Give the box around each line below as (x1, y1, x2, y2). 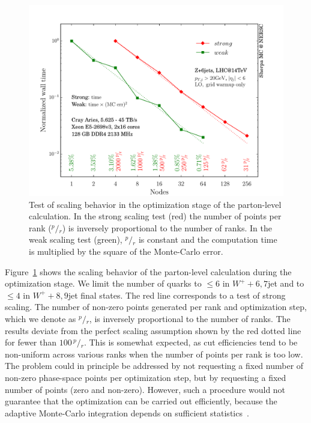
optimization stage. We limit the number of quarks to (5, 277, 202, 290)
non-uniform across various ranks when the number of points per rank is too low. (5, 347, 303, 360)
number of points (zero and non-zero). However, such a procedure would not (5, 383, 286, 395)
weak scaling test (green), (29, 233, 122, 246)
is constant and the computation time (138, 233, 277, 246)
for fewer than (5, 336, 57, 348)
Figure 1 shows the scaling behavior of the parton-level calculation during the (5, 265, 292, 278)
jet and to (268, 277, 304, 290)
